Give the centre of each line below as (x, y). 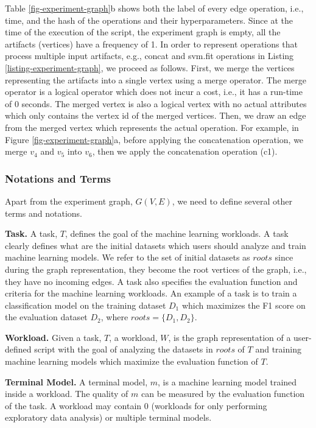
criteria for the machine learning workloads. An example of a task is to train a (151, 293)
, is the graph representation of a (230, 337)
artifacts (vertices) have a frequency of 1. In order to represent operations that (151, 44)
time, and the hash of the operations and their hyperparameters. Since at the (149, 20)
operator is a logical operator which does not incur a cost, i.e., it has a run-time (154, 92)
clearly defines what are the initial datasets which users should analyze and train (156, 245)
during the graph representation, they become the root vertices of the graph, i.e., (156, 269)
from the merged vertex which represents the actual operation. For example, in (152, 127)
